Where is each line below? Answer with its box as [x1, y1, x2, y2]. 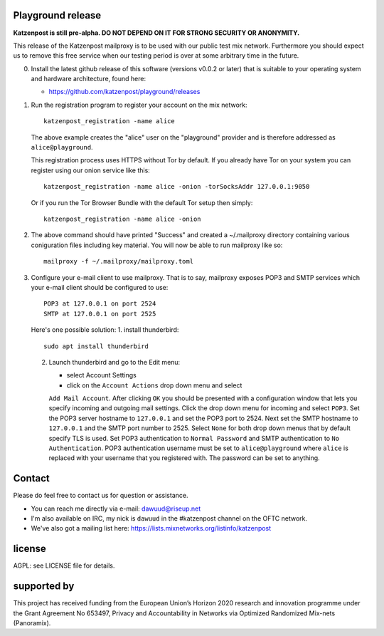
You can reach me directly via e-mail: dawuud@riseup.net [31, 504, 201, 513]
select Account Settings [66, 371, 137, 380]
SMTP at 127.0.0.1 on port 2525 [43, 310, 156, 318]
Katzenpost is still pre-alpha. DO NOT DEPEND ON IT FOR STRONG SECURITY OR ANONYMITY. [13, 28, 300, 37]
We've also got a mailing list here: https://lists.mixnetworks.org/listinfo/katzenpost [31, 524, 272, 533]
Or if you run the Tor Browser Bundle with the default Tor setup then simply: [31, 198, 253, 207]
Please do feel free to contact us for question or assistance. [13, 491, 188, 500]
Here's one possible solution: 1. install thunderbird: [31, 325, 179, 334]
